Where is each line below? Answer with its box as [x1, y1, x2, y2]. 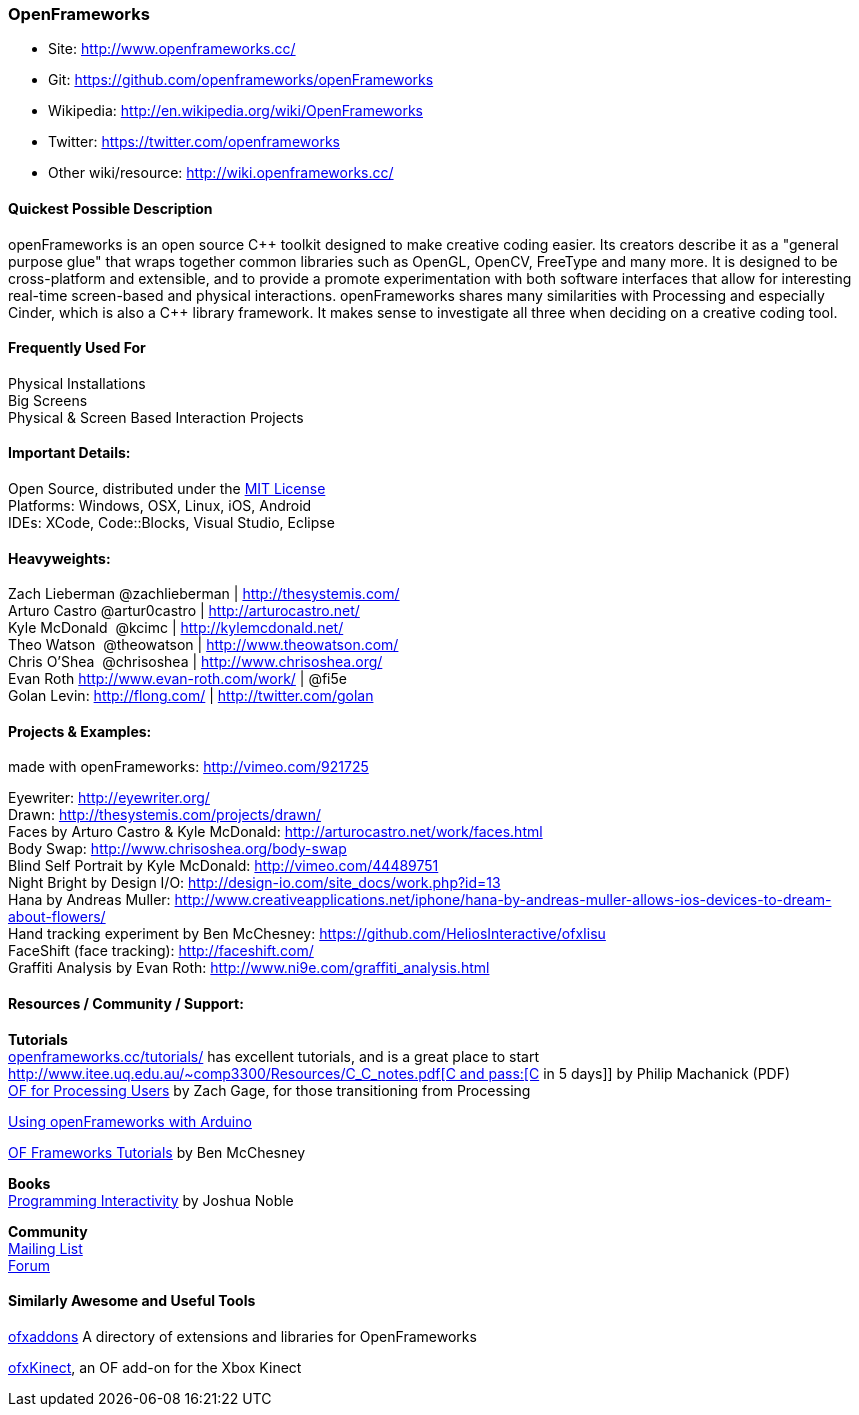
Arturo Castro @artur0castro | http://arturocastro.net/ [8, 602, 360, 620]
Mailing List [8, 1239, 83, 1257]
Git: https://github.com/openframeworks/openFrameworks [48, 71, 434, 89]
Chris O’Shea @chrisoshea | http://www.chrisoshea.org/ [8, 653, 383, 671]
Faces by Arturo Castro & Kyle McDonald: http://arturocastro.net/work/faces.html [8, 823, 543, 841]
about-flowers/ [8, 908, 106, 926]
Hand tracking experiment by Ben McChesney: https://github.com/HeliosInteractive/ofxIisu [8, 925, 606, 943]
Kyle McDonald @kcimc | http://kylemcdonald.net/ [8, 619, 344, 637]
